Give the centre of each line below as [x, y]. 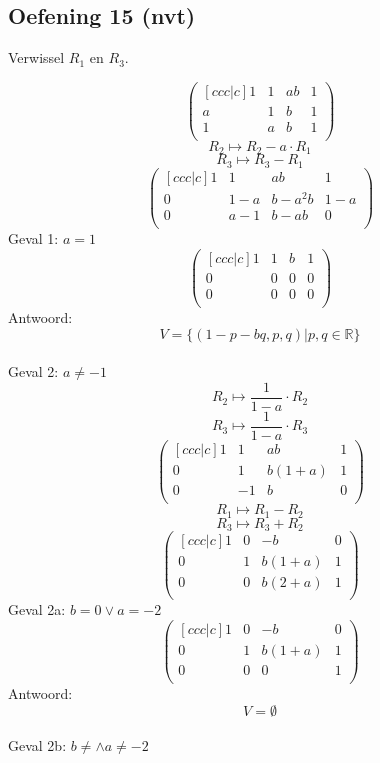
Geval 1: [33, 238]
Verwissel [36, 57]
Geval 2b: [37, 745]
